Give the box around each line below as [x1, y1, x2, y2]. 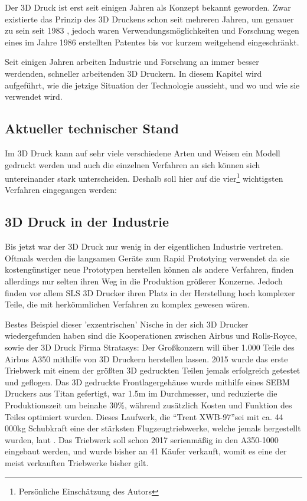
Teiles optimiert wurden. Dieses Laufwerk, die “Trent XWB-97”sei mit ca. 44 [5, 410, 283, 423]
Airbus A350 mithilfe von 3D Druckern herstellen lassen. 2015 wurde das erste [5, 352, 288, 365]
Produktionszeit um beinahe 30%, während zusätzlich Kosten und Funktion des [5, 398, 292, 411]
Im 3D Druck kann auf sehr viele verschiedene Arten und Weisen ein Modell [5, 146, 280, 159]
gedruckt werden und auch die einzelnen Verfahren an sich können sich [5, 158, 260, 171]
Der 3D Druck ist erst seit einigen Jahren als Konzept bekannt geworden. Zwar [5, 1, 291, 13]
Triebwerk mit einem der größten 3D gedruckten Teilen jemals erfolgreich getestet [5, 364, 301, 376]
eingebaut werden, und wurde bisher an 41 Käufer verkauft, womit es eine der [5, 445, 287, 457]
